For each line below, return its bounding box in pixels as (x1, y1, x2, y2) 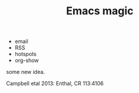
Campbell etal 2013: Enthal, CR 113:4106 (6, 80, 104, 87)
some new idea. (6, 69, 45, 76)
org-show (14, 57, 39, 64)
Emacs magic (66, 4, 134, 18)
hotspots (14, 51, 37, 58)
